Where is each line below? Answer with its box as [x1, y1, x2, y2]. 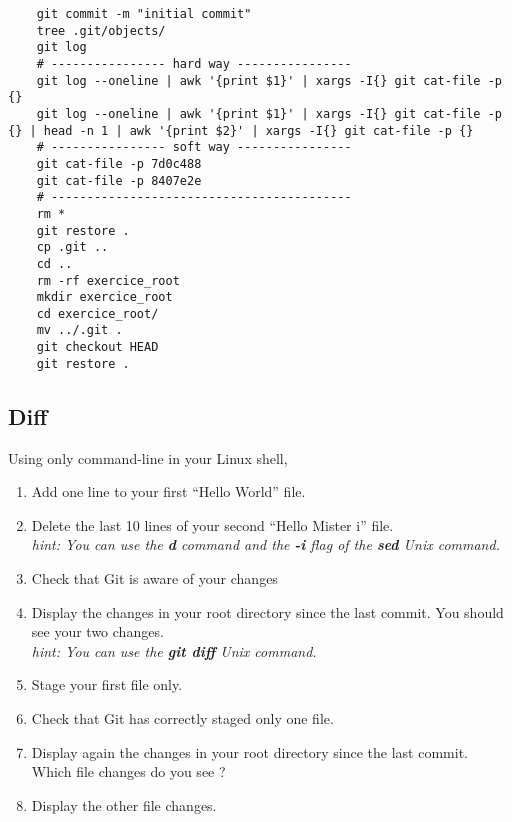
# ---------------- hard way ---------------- [36, 56, 352, 71]
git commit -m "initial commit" [36, 7, 252, 21]
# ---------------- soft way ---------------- [36, 140, 352, 155]
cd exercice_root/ [36, 306, 159, 321]
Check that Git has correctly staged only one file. [31, 707, 334, 728]
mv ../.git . [36, 323, 123, 338]
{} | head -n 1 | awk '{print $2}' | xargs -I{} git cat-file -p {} [8, 123, 474, 138]
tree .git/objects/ [36, 23, 166, 38]
